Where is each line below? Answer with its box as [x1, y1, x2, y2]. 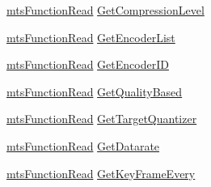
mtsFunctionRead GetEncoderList [6, 28, 175, 45]
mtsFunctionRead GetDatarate [6, 137, 160, 154]
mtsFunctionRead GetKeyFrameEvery [6, 164, 196, 181]
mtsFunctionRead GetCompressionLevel [6, 2, 205, 18]
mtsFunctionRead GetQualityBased [6, 83, 183, 100]
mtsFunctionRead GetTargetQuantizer [6, 110, 197, 127]
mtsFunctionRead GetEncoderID [6, 56, 169, 73]
